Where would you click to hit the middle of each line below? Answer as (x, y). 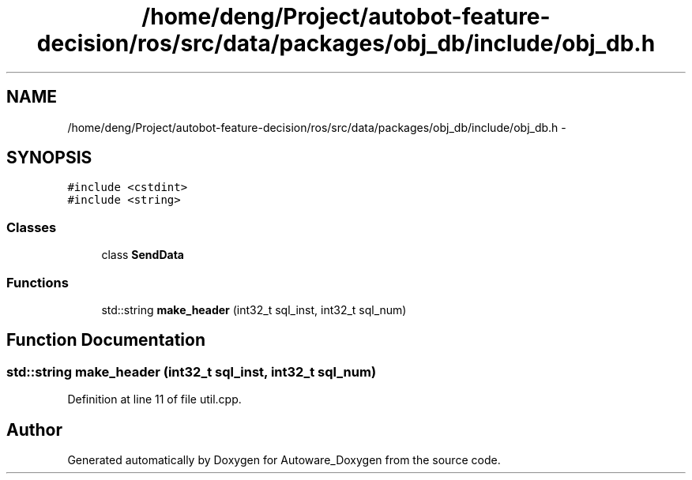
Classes (32, 227)
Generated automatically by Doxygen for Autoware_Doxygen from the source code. (284, 460)
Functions (38, 282)
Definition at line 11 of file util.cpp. (154, 399)
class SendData (143, 255)
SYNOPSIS (49, 158)
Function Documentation (106, 340)
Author (34, 429)
